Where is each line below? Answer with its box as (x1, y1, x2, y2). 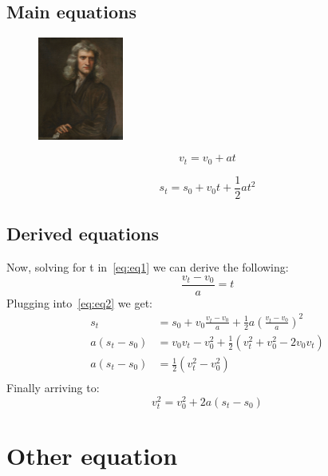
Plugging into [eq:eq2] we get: (6, 294, 152, 311)
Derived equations (6, 221, 159, 246)
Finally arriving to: (6, 379, 100, 396)
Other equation (6, 439, 178, 472)
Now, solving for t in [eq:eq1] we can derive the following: (6, 259, 289, 276)
